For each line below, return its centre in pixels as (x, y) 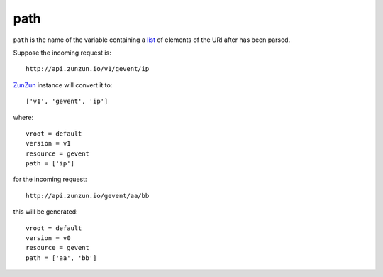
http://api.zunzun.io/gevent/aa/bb (88, 196)
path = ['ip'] (50, 164)
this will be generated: (45, 212)
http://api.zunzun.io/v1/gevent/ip (88, 69)
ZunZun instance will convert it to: (63, 85)
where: (23, 117)
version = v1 (48, 143)
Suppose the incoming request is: (62, 53)
